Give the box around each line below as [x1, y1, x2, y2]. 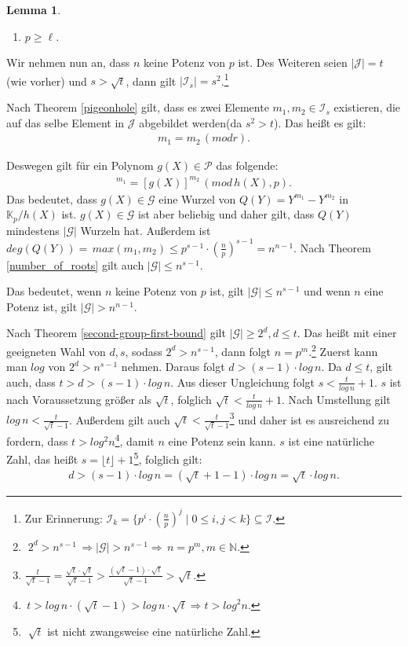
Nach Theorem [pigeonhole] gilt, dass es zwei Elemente [6, 99, 269, 116]
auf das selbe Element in [6, 114, 125, 130]
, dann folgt [214, 343, 271, 359]
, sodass [125, 343, 162, 359]
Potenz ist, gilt [6, 298, 78, 314]
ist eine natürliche [288, 432, 374, 449]
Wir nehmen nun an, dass [6, 54, 130, 71]
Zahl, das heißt [6, 450, 78, 467]
